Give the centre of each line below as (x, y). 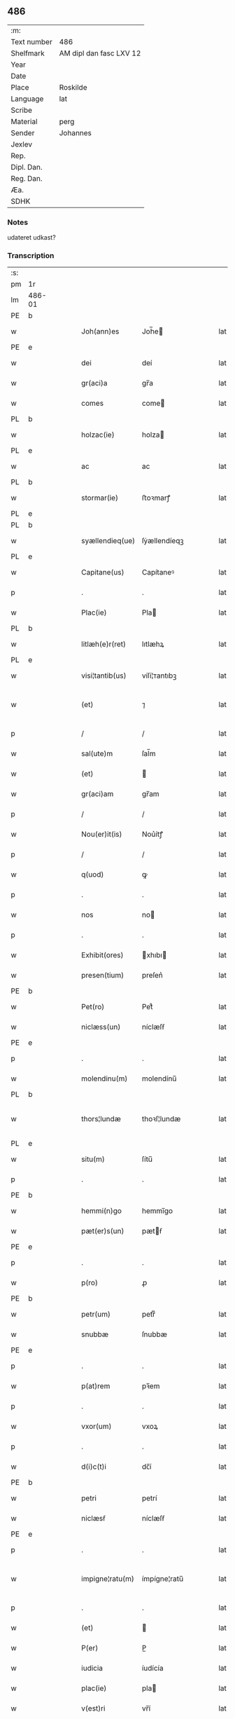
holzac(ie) (98, 435)
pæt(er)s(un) (103, 1231)
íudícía (152, 1669)
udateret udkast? (31, 238)
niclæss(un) (101, 1027)
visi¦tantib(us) (104, 676)
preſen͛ (152, 975)
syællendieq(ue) (108, 541)
